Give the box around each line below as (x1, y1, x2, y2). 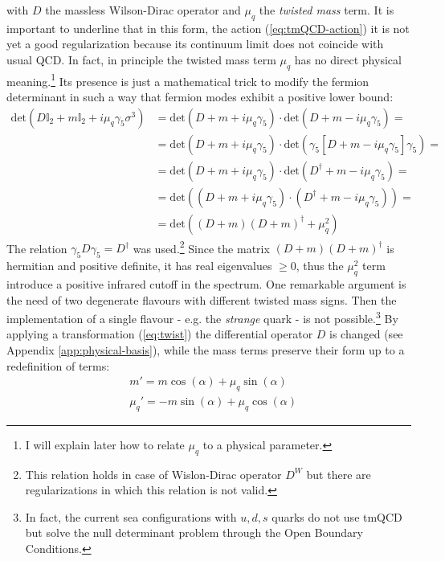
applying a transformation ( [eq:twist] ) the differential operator (6, 326, 313, 342)
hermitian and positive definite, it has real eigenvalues (6, 257, 272, 274)
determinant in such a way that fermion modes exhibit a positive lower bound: (6, 88, 394, 105)
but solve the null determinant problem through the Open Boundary (25, 524, 363, 541)
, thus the (296, 257, 344, 274)
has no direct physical (294, 51, 402, 68)
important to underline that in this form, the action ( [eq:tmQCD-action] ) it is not (6, 19, 410, 36)
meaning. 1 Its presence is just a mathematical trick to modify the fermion (6, 70, 369, 89)
